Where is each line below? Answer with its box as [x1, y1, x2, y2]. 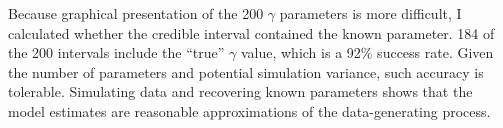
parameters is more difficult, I [279, 3, 462, 23]
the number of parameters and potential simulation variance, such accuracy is [8, 61, 484, 82]
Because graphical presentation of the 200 [8, 3, 264, 23]
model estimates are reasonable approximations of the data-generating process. [8, 100, 491, 121]
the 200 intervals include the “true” [8, 42, 225, 63]
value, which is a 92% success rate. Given [240, 42, 494, 63]
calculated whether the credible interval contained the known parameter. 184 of [8, 22, 495, 43]
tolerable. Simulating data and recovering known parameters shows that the [8, 81, 473, 102]
